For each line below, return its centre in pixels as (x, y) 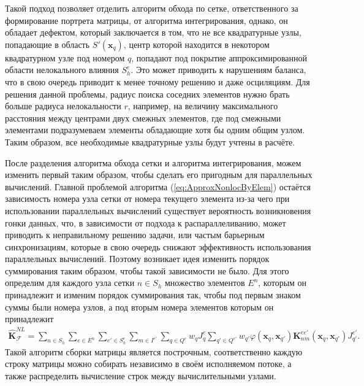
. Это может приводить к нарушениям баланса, (218, 70)
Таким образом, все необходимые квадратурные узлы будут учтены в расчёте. (150, 141)
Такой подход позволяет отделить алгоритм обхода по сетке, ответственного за (152, 8)
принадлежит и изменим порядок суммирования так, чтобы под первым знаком (153, 295)
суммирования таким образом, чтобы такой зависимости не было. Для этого (147, 270)
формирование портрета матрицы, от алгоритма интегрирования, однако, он (146, 20)
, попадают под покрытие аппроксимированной (219, 57)
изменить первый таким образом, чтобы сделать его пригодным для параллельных (159, 175)
